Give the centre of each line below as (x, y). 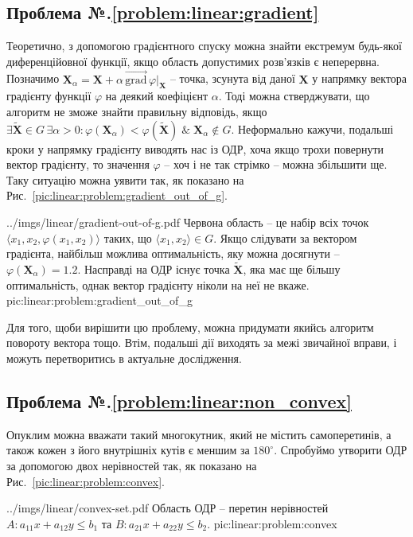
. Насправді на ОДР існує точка (154, 268)
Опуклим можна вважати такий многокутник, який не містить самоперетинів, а (199, 434)
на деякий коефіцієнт (157, 96)
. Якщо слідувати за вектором (285, 237)
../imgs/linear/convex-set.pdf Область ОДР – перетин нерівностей (168, 508)
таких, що (128, 237)
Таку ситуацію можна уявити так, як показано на (125, 179)
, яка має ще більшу (292, 268)
